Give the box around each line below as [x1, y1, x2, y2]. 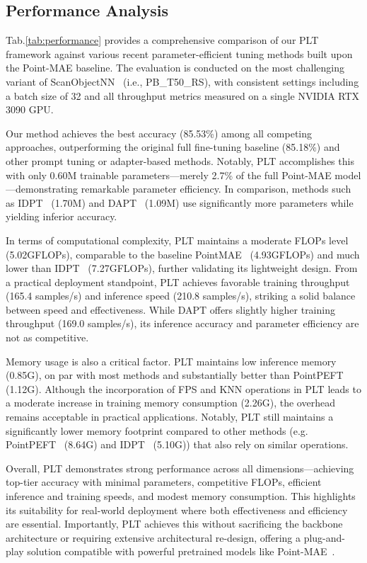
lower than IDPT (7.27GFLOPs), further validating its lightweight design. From [6, 261, 358, 275]
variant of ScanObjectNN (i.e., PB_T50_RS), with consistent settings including [6, 74, 359, 89]
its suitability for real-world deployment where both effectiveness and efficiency [6, 502, 348, 517]
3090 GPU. [6, 102, 54, 117]
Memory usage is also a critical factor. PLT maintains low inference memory [6, 353, 337, 368]
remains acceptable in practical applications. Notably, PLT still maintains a [6, 409, 334, 424]
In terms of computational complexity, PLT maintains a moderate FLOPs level [6, 232, 349, 247]
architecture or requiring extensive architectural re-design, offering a [6, 530, 301, 545]
